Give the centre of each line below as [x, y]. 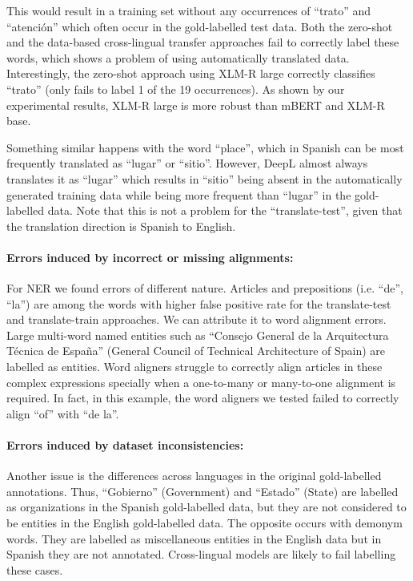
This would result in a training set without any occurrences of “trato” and [189, 10]
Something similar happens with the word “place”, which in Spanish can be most [205, 147]
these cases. [35, 569]
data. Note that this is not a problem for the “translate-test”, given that [225, 210]
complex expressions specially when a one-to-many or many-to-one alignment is [201, 382]
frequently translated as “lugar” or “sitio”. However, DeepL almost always [187, 163]
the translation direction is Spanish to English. [121, 226]
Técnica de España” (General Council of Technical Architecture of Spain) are [196, 351]
